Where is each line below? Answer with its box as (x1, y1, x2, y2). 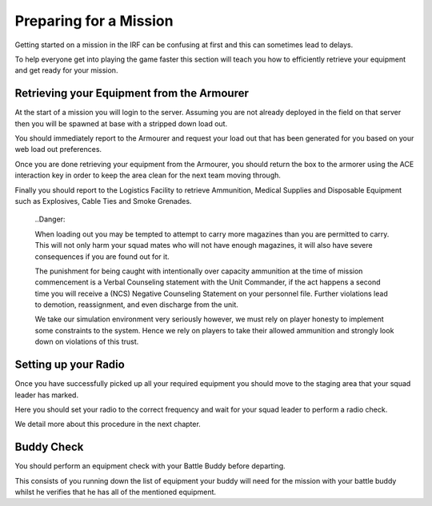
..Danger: (34, 214, 66, 224)
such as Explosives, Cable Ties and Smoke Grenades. (14, 196, 192, 205)
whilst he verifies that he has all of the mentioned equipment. (14, 488, 216, 497)
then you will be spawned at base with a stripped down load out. (14, 118, 228, 128)
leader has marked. (14, 390, 79, 400)
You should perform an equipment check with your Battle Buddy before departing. (14, 461, 286, 471)
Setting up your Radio (14, 358, 126, 372)
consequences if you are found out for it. (34, 252, 170, 261)
